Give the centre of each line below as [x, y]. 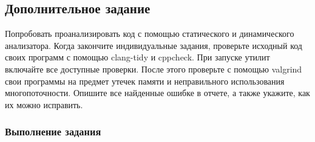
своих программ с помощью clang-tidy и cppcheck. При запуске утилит [137, 57]
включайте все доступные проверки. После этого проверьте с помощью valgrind [154, 69]
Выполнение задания [53, 131]
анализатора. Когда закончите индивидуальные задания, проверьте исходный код [154, 45]
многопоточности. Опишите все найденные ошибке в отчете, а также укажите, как [157, 93]
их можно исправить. [44, 104]
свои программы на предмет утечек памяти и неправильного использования [145, 81]
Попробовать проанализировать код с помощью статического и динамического [150, 34]
